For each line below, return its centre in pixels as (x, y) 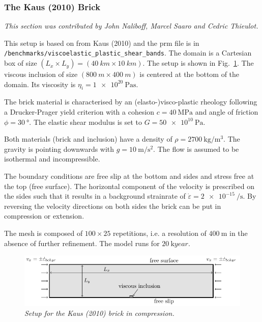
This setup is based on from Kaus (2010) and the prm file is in (102, 43)
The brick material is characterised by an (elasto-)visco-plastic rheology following (131, 102)
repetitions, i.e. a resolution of (160, 233)
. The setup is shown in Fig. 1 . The (198, 63)
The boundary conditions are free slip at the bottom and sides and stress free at (129, 176)
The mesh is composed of (43, 233)
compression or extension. (44, 216)
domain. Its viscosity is (40, 84)
